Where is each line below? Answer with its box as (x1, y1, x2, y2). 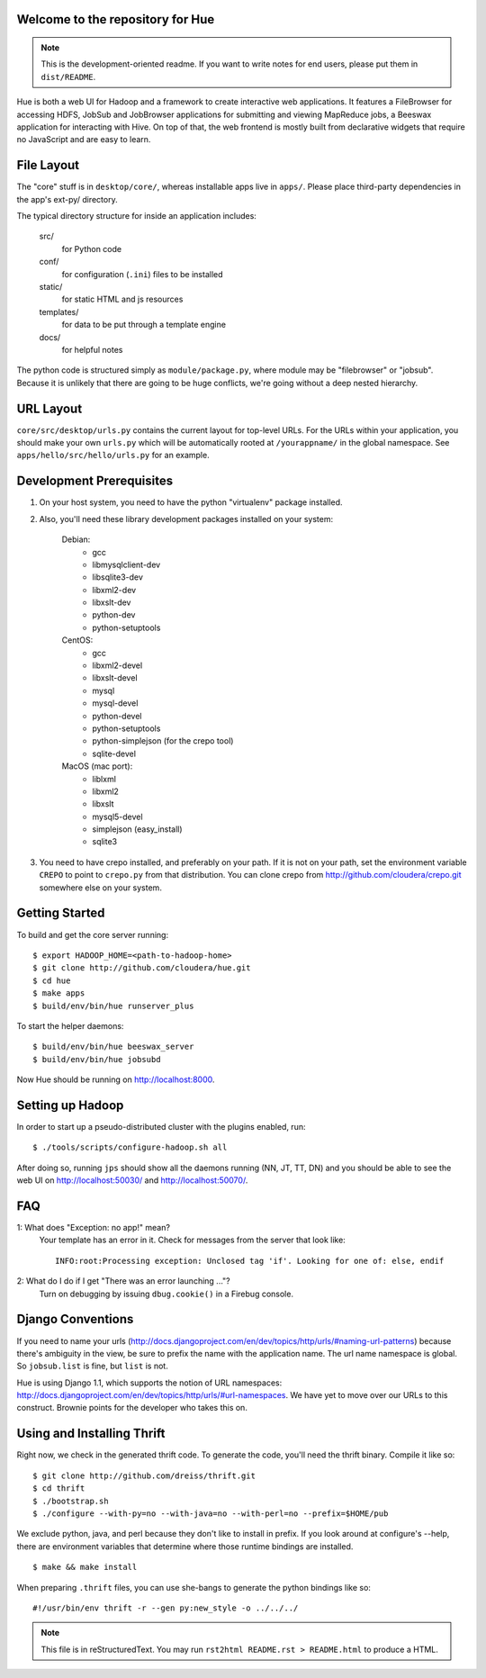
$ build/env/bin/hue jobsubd (32, 1054, 161, 1064)
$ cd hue (32, 975, 71, 986)
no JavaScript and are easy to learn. (16, 134, 151, 145)
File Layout (16, 158, 80, 173)
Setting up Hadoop (16, 1097, 124, 1113)
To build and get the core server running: (16, 929, 169, 940)
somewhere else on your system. (39, 882, 162, 893)
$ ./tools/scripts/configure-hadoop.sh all (32, 1142, 228, 1152)
